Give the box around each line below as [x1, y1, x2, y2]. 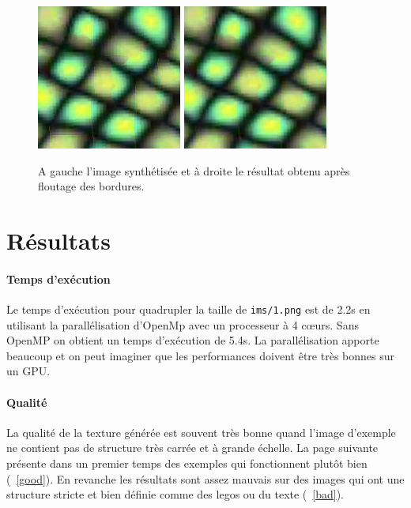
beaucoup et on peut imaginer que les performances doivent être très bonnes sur [6, 347, 394, 363]
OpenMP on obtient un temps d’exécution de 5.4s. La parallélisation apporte [6, 332, 379, 348]
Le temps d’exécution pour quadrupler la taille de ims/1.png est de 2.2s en [6, 300, 371, 317]
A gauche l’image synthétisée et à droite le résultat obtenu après [38, 162, 350, 179]
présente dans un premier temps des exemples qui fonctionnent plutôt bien [6, 454, 368, 471]
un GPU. [6, 363, 51, 379]
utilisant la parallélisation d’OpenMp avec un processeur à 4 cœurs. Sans [6, 316, 359, 333]
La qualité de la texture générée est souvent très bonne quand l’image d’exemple [6, 423, 396, 440]
